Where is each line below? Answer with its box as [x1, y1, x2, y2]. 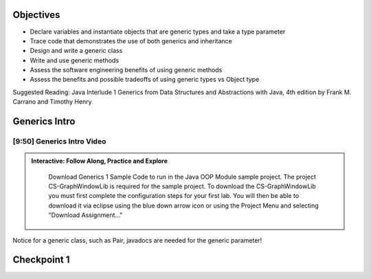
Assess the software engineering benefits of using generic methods [30, 66, 223, 74]
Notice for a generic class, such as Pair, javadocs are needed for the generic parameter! [12, 236, 262, 244]
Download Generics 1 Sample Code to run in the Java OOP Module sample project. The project [48, 172, 316, 181]
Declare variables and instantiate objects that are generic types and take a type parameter [30, 27, 286, 36]
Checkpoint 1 [12, 254, 70, 266]
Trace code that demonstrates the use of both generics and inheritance [30, 36, 233, 45]
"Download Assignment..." [48, 211, 123, 219]
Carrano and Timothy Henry [12, 98, 92, 106]
